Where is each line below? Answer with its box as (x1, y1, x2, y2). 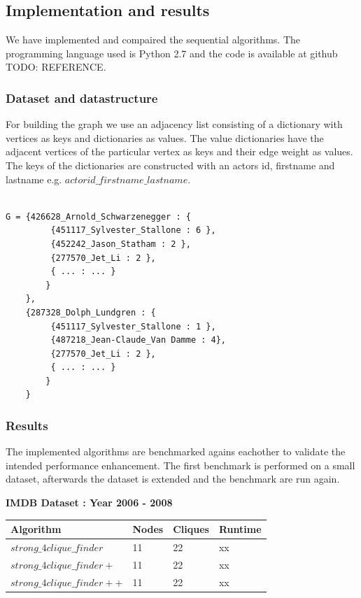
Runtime (218, 522, 262, 536)
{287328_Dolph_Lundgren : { (25, 307, 156, 318)
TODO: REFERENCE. (6, 59, 106, 74)
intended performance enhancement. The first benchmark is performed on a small (6, 457, 355, 472)
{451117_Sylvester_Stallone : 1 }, (50, 321, 216, 332)
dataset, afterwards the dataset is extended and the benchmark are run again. (6, 471, 340, 486)
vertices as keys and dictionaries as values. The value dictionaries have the (6, 130, 324, 145)
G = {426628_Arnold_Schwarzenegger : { (6, 211, 191, 222)
